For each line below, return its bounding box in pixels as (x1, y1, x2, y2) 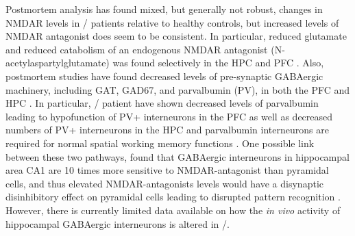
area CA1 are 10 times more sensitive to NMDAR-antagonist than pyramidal (5, 163, 329, 177)
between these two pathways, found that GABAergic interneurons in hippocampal (5, 149, 350, 163)
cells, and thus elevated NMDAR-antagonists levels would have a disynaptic (5, 176, 323, 190)
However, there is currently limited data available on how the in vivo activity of (5, 202, 341, 217)
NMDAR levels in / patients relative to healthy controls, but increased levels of (5, 15, 339, 29)
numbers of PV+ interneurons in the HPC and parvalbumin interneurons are (5, 122, 329, 137)
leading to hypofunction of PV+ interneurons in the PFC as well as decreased (5, 109, 333, 123)
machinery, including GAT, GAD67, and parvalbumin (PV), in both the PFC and (5, 82, 350, 96)
